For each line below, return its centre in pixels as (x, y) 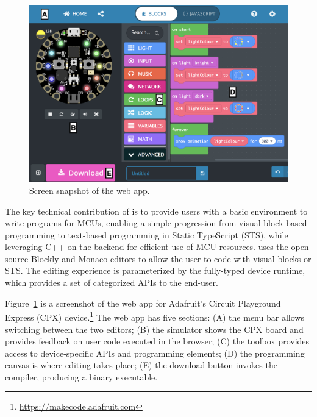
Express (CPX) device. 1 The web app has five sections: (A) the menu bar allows (155, 316)
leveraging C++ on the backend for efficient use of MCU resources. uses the (147, 247)
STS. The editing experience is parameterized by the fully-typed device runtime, (155, 270)
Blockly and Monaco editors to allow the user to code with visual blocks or (171, 258)
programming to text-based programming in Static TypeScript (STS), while (147, 234)
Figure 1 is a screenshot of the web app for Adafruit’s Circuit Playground (143, 303)
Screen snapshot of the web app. (90, 190)
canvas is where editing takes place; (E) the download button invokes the (141, 365)
